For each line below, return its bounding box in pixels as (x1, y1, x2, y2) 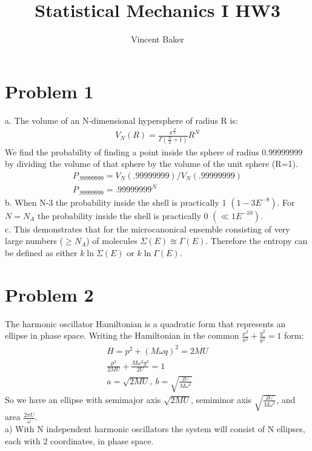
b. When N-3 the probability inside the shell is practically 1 (5, 195, 227, 208)
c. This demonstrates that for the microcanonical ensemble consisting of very (5, 222, 290, 235)
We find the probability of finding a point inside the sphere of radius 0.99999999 (5, 145, 303, 158)
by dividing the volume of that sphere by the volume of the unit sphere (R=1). (5, 157, 298, 170)
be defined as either (5, 246, 78, 259)
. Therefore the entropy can (205, 234, 308, 247)
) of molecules (86, 234, 138, 247)
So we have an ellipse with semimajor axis (5, 393, 161, 405)
